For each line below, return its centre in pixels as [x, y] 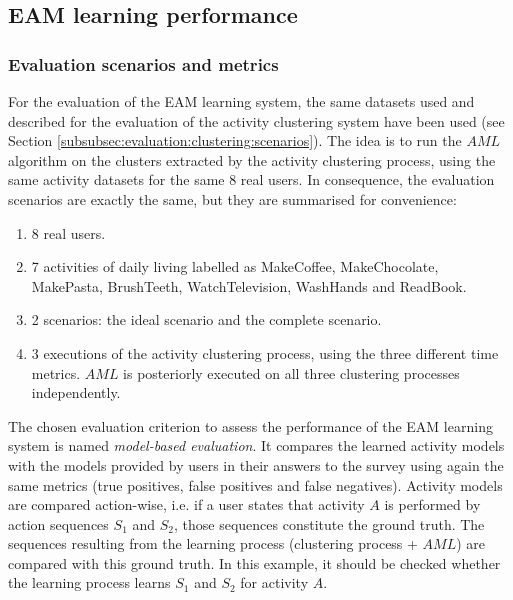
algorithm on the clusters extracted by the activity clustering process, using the [252, 159]
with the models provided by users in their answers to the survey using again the [256, 464]
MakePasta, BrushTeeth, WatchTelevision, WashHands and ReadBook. [249, 285]
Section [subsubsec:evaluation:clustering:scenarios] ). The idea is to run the [235, 140]
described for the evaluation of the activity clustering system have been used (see [256, 120]
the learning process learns [89, 582]
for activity [274, 582]
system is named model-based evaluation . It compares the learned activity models [256, 445]
